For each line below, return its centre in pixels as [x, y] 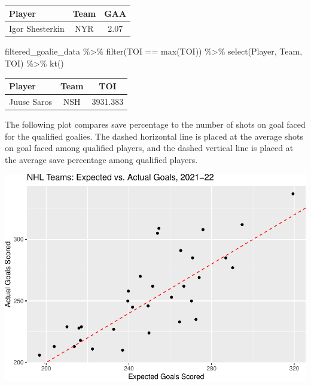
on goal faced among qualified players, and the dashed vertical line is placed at [149, 148]
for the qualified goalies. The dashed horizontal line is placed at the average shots [154, 136]
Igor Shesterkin [37, 28]
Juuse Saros [31, 101]
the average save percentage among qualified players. [101, 159]
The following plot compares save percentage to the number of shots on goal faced [155, 124]
